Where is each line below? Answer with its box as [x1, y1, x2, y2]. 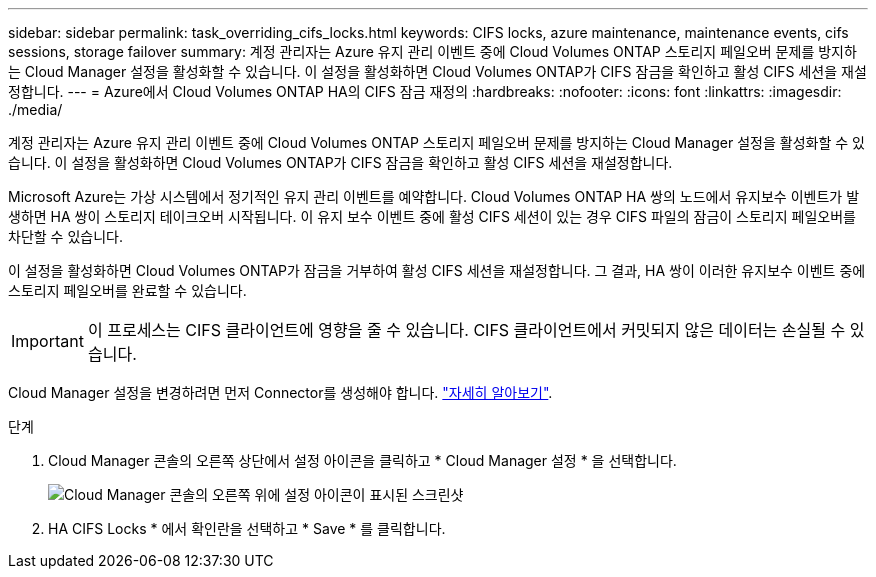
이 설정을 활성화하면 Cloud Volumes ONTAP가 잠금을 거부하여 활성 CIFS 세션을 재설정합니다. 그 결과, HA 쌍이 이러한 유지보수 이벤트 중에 [8, 262, 866, 279]
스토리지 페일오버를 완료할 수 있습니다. [8, 282, 247, 299]
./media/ [8, 101, 63, 118]
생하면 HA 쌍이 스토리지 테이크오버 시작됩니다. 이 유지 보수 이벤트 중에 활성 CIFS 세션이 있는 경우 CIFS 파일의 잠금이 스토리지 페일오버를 [8, 208, 856, 225]
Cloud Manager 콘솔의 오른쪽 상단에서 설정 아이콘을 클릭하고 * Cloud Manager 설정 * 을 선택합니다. [48, 452, 677, 469]
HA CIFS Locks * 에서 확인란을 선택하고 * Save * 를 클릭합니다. [48, 520, 446, 537]
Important [11, 331, 84, 351]
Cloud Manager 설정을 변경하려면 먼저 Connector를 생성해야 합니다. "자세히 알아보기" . [8, 384, 553, 401]
